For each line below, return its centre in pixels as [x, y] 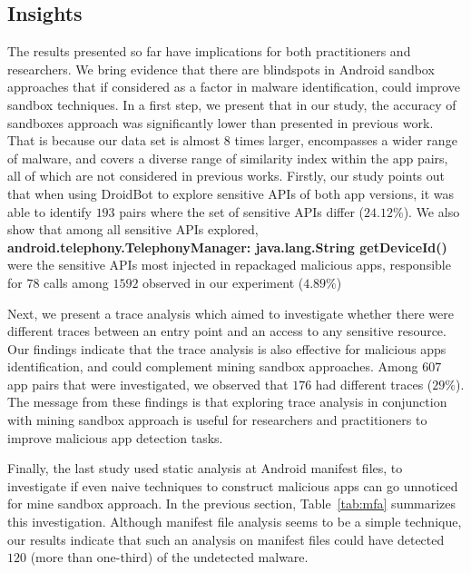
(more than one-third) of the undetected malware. [169, 557]
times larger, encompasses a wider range [346, 140]
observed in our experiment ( [223, 282]
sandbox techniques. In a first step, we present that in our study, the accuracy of [232, 104]
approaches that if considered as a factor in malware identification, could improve [234, 87]
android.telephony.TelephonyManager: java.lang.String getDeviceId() [227, 247]
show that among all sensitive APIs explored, [133, 229]
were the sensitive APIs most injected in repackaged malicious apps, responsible [229, 265]
